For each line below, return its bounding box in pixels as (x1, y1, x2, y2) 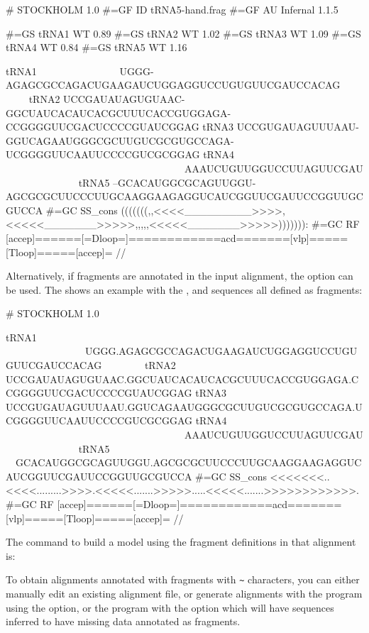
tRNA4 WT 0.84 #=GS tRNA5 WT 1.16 (6, 40, 187, 55)
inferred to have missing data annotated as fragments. (6, 614, 241, 629)
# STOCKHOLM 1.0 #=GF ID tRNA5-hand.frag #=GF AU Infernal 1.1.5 (6, 2, 338, 16)
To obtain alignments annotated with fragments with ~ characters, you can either (6, 572, 360, 587)
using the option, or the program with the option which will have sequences (6, 600, 334, 615)
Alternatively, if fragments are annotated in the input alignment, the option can (6, 268, 353, 283)
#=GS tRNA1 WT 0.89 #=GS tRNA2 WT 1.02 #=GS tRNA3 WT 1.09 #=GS (6, 26, 361, 40)
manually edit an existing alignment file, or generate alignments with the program (6, 586, 363, 601)
